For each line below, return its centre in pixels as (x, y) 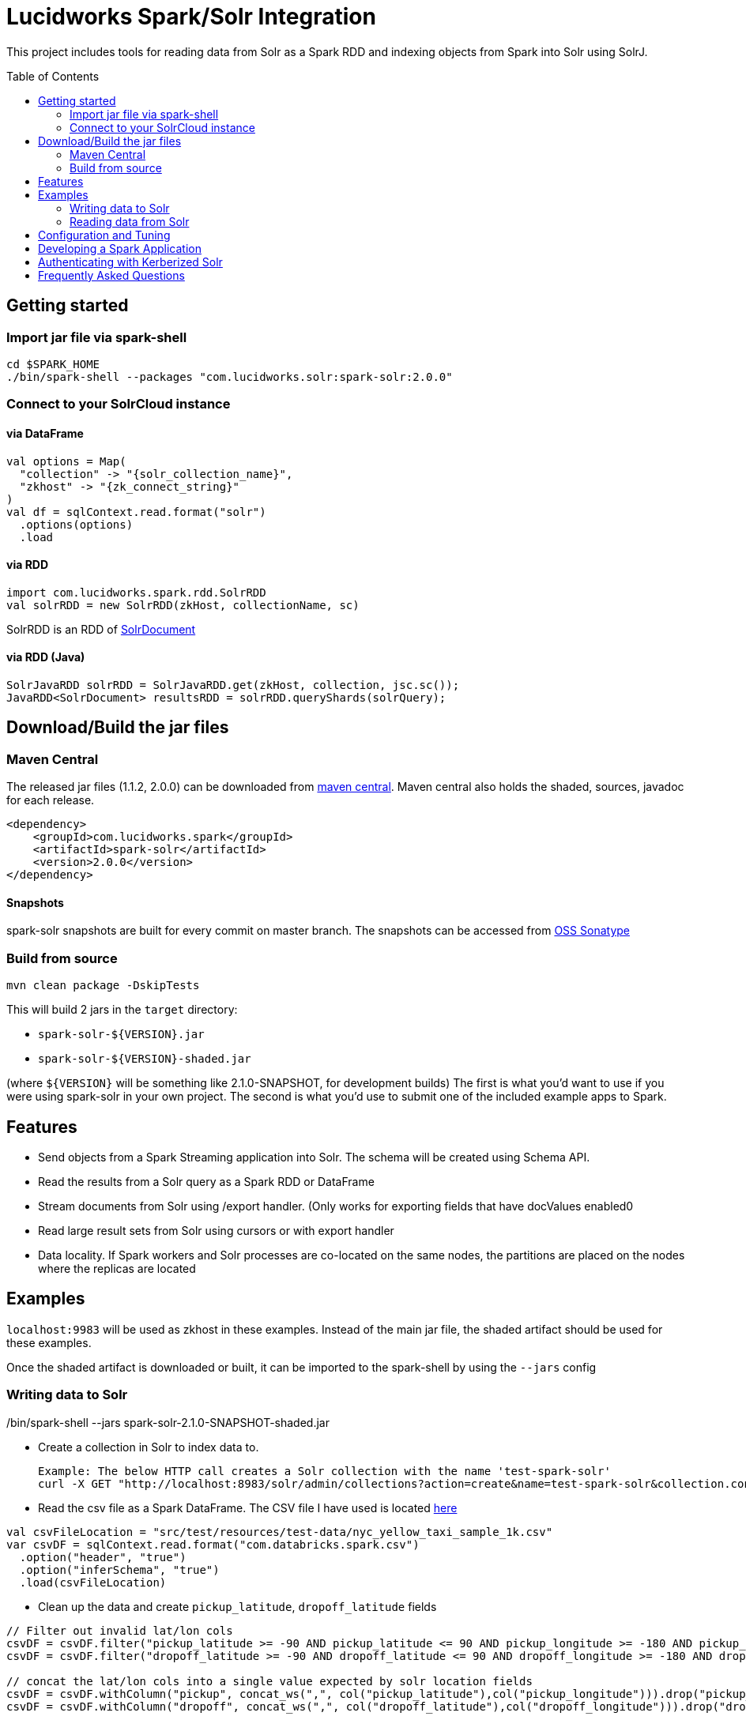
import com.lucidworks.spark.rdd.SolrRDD (136, 592)
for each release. (51, 800)
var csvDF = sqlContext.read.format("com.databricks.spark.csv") (213, 1544)
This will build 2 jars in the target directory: (122, 1010)
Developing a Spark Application (120, 248)
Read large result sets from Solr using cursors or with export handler (216, 1231)
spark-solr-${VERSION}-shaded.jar (145, 1059)
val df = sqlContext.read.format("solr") (136, 512)
